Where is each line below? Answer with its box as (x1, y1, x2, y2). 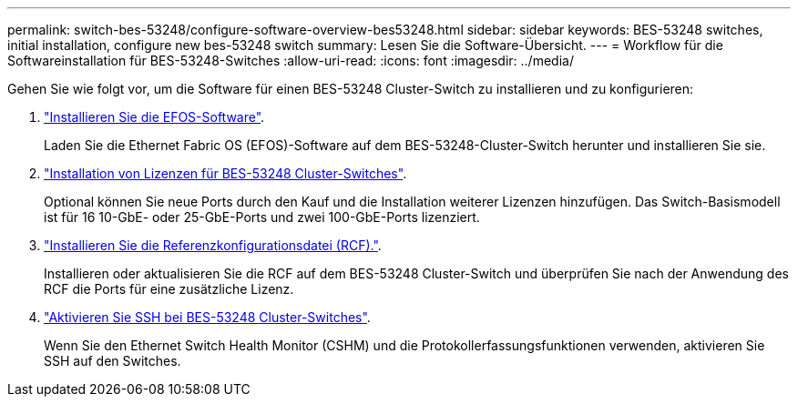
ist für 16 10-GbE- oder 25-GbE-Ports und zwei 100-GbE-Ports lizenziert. (44, 209, 480, 225)
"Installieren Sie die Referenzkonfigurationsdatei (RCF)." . (44, 237, 382, 253)
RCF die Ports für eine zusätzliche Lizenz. (44, 281, 294, 297)
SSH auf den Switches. (44, 353, 181, 369)
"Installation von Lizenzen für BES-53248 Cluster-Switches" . (44, 166, 407, 181)
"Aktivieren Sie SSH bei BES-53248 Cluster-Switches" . (44, 309, 371, 325)
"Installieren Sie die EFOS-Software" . (44, 109, 265, 125)
